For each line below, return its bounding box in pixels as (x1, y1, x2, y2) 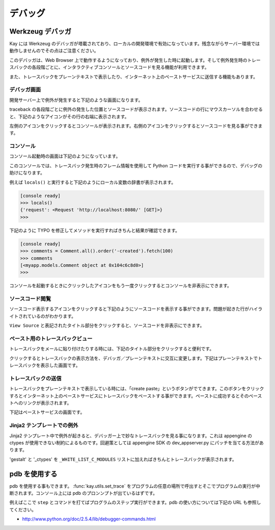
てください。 (9, 507, 37, 513)
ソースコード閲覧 (9, 295, 51, 302)
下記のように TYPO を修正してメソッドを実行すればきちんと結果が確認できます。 (9, 227, 180, 233)
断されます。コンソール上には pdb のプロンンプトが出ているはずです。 (9, 490, 158, 496)
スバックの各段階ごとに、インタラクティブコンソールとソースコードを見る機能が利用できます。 (9, 64, 209, 70)
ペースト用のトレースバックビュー (9, 335, 93, 342)
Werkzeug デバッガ (9, 27, 71, 36)
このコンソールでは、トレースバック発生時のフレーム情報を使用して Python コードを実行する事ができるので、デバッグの (9, 162, 263, 168)
